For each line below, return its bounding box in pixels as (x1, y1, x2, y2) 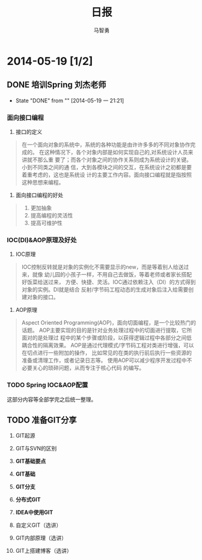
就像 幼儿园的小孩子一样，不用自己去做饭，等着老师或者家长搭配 (32, 271, 192, 278)
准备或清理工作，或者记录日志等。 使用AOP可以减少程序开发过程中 (21, 356, 187, 364)
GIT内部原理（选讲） (15, 534, 67, 542)
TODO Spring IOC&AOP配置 (7, 381, 88, 389)
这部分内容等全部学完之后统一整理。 (7, 396, 97, 403)
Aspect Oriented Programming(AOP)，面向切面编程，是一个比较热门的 (21, 319, 197, 326)
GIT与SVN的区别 (15, 445, 57, 452)
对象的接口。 (26, 293, 59, 301)
